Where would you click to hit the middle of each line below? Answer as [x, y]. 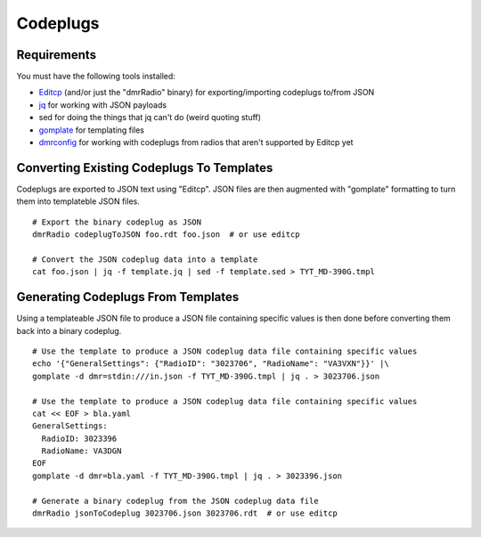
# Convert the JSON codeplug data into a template [145, 259]
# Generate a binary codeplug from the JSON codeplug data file [176, 500]
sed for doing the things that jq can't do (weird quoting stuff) [150, 118]
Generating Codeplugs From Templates [128, 297]
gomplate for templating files [91, 130]
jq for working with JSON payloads [103, 105]
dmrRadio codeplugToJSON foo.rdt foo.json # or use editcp [166, 235]
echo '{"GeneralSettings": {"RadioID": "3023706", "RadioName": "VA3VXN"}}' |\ [211, 364]
